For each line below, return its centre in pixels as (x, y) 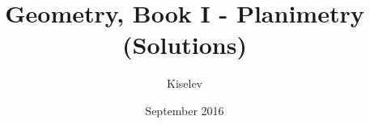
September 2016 (185, 110)
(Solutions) (184, 45)
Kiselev (185, 83)
